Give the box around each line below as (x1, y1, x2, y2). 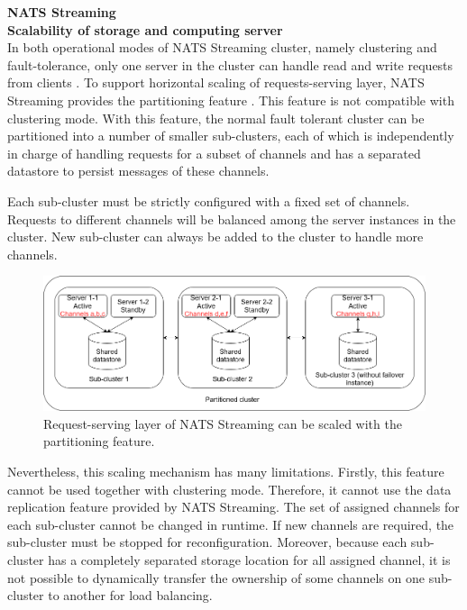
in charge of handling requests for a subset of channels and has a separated (7, 143, 421, 162)
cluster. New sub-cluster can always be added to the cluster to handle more (7, 227, 424, 246)
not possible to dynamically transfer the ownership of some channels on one (7, 568, 425, 587)
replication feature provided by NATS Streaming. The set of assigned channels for (7, 497, 460, 516)
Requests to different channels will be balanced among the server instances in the (7, 209, 456, 228)
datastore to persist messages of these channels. (7, 161, 270, 180)
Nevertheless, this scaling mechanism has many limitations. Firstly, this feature (7, 462, 444, 480)
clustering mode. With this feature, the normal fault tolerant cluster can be (7, 108, 425, 127)
